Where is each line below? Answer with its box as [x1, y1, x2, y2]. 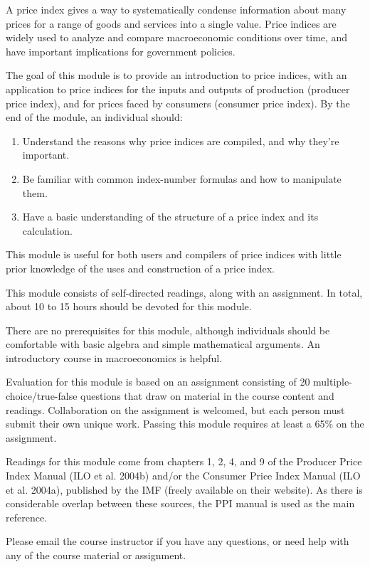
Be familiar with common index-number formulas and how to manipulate [22, 171, 342, 186]
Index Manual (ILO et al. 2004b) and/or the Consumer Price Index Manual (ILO [6, 468, 361, 483]
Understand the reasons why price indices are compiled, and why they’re [22, 133, 339, 148]
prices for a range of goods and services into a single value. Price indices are [6, 16, 337, 31]
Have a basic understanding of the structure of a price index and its [22, 209, 319, 224]
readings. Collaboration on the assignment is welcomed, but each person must [6, 402, 345, 417]
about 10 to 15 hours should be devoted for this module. [6, 299, 252, 314]
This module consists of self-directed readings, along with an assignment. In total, [6, 285, 363, 300]
